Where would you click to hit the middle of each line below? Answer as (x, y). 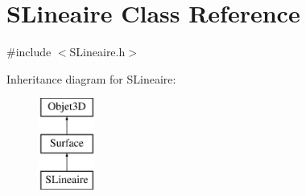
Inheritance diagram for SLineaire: (91, 78)
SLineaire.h (97, 52)
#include (29, 52)
